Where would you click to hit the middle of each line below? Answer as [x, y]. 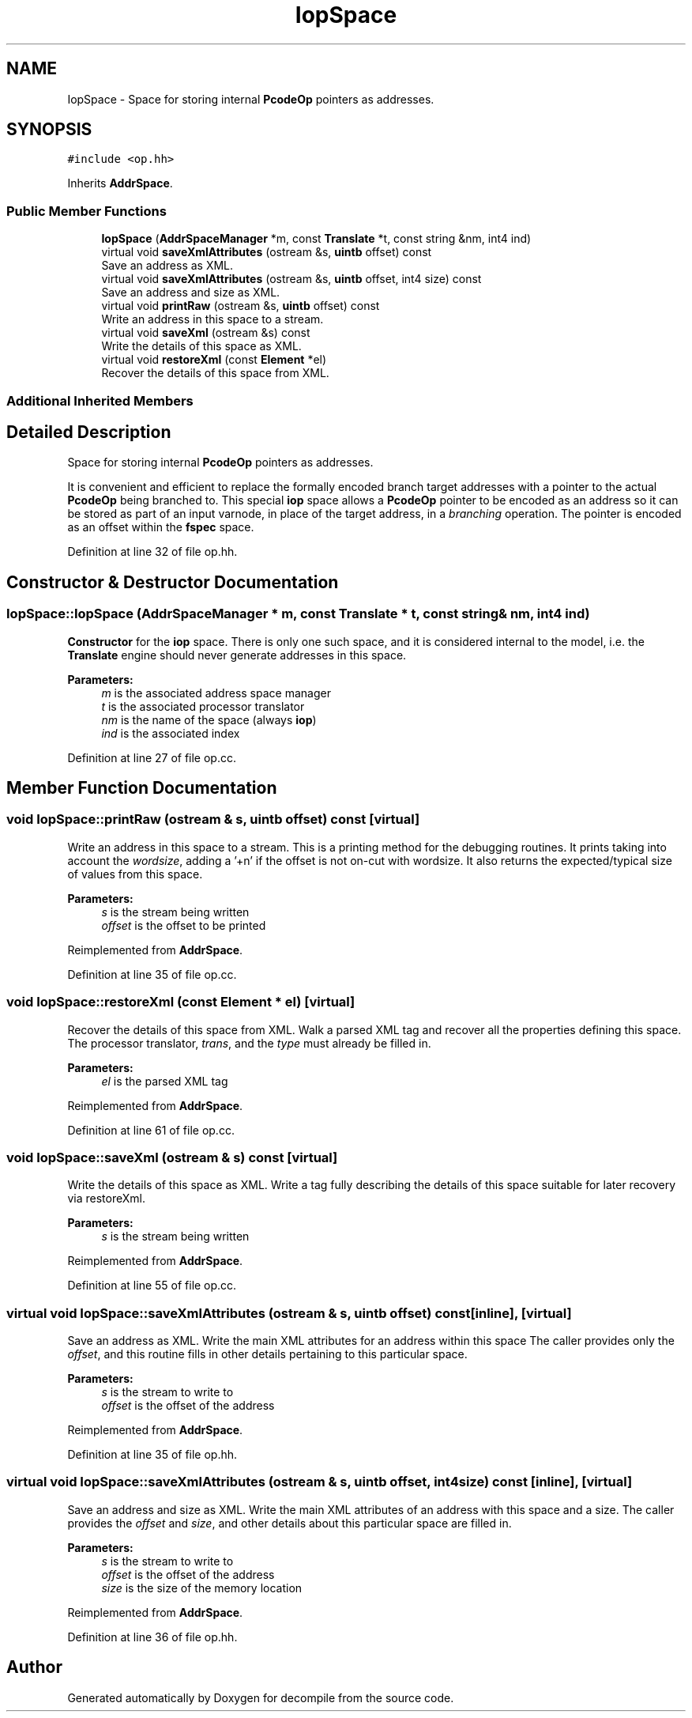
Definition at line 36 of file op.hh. [152, 1637]
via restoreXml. [106, 1199]
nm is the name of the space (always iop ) [209, 719]
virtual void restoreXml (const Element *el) [214, 360]
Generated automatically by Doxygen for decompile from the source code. [261, 1697]
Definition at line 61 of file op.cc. [151, 1130]
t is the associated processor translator [203, 706]
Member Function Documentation [142, 788]
